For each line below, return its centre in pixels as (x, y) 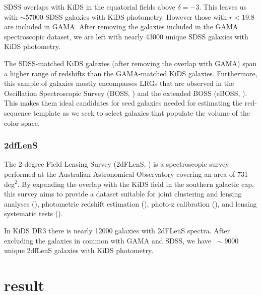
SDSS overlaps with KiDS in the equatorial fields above (90, 7)
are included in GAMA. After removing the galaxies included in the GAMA (121, 27)
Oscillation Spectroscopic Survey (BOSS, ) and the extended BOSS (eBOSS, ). (126, 93)
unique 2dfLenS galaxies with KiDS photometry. (79, 250)
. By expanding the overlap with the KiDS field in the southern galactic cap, (136, 184)
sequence (18, 112)
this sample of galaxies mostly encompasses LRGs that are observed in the (119, 83)
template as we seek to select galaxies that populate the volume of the (142, 112)
